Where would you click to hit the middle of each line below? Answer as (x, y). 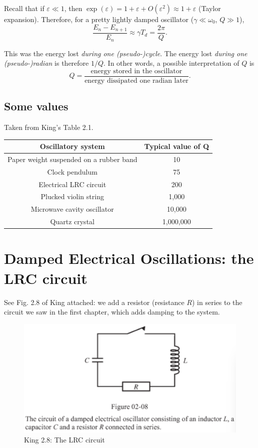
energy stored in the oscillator (136, 71)
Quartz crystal (72, 221)
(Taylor (209, 8)
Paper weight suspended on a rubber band (72, 159)
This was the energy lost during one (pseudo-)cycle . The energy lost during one (126, 53)
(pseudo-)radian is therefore (46, 63)
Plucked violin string (72, 196)
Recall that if (24, 8)
